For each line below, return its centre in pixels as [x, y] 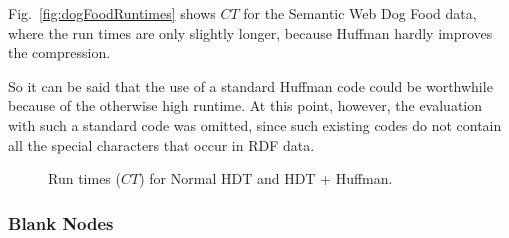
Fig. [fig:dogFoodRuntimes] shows [112, 13]
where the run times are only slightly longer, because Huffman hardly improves [250, 32]
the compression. [59, 52]
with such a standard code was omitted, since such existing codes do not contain [255, 124]
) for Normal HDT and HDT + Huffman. [266, 178]
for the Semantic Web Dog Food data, [360, 13]
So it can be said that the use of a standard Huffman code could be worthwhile [250, 85]
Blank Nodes [61, 222]
